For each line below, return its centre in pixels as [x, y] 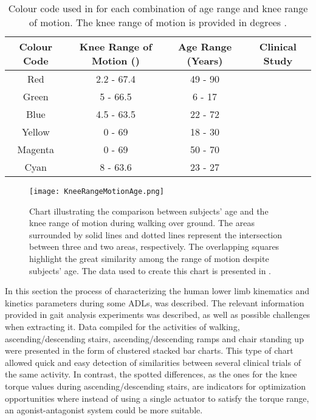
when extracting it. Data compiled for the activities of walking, [122, 326]
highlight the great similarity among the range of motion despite [149, 259]
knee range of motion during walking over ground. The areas [142, 223]
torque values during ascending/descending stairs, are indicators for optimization [156, 386]
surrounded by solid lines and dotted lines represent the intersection [156, 234]
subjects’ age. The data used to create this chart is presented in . [150, 270]
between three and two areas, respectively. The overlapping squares [154, 246]
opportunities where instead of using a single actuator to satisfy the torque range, [157, 398]
